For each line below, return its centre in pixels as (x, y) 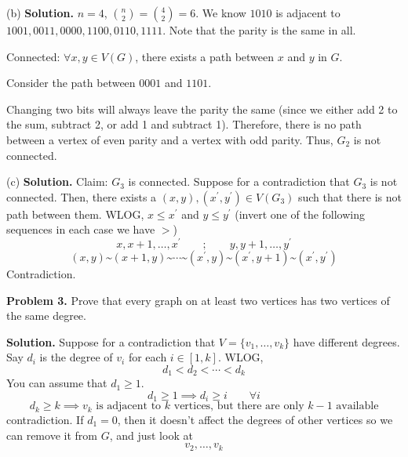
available (357, 406)
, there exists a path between (205, 56)
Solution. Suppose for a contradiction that (111, 341)
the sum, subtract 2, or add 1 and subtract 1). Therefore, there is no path (184, 124)
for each (148, 357)
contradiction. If (45, 419)
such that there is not (350, 196)
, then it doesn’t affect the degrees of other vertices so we (255, 419)
